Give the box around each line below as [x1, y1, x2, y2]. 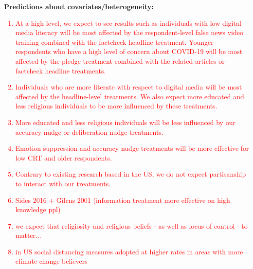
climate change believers [15, 256, 88, 266]
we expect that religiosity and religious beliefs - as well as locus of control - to [15, 220, 248, 231]
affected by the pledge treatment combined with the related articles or [15, 55, 225, 66]
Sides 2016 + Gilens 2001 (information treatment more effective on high [15, 195, 230, 205]
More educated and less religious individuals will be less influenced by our [15, 117, 235, 127]
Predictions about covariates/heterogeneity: [4, 1, 154, 11]
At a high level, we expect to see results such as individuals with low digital [15, 18, 241, 28]
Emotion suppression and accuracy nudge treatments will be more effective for [15, 143, 249, 153]
